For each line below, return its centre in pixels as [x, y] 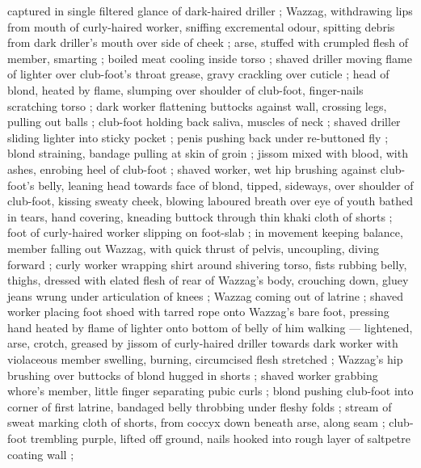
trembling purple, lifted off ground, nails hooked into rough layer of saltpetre [221, 438]
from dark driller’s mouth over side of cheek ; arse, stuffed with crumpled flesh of [208, 42]
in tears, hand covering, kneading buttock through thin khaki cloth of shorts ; [200, 216]
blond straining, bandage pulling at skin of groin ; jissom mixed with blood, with [208, 153]
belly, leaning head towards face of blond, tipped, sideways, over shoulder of [226, 185]
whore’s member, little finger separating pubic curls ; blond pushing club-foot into [210, 391]
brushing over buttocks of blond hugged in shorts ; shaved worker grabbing [193, 375]
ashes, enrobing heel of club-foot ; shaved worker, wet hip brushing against [192, 169]
